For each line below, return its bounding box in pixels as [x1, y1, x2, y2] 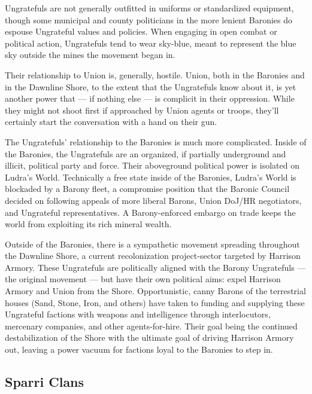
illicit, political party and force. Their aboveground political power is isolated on [5, 159, 299, 172]
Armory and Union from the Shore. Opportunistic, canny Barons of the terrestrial [5, 285, 306, 297]
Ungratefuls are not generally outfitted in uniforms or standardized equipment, [5, 2, 294, 14]
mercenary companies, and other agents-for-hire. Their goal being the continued [5, 319, 298, 332]
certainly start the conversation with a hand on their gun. [5, 115, 217, 128]
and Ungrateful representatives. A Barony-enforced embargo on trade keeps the [5, 206, 296, 218]
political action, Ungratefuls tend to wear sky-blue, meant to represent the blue [5, 36, 296, 49]
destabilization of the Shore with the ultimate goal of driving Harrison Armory [5, 331, 294, 344]
